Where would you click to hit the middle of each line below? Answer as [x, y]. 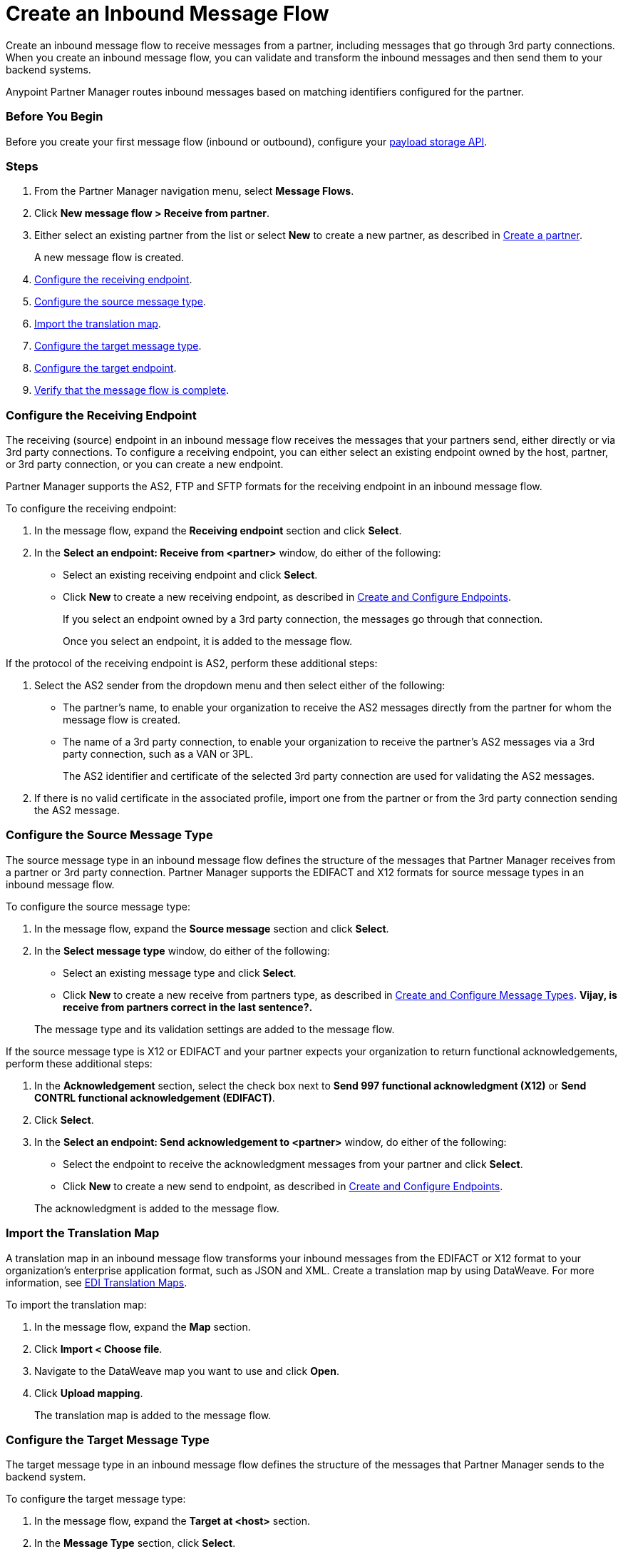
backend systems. [48, 69]
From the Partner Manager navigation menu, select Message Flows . [194, 191]
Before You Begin [55, 117]
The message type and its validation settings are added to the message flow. [215, 1029]
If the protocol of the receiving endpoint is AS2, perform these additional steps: [192, 663]
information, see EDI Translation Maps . [97, 1282]
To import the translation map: [76, 1304]
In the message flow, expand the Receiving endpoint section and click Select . [218, 530]
